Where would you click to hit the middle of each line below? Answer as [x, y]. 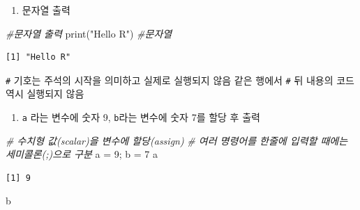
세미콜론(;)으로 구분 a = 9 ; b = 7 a [82, 154]
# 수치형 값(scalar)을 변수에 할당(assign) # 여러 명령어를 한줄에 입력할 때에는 [177, 140]
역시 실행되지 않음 [45, 94]
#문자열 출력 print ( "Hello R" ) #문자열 [89, 33]
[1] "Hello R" [38, 57]
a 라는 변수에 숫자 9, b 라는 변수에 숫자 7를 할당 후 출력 [141, 117]
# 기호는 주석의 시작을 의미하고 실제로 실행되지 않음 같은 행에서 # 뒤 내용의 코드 [180, 80]
